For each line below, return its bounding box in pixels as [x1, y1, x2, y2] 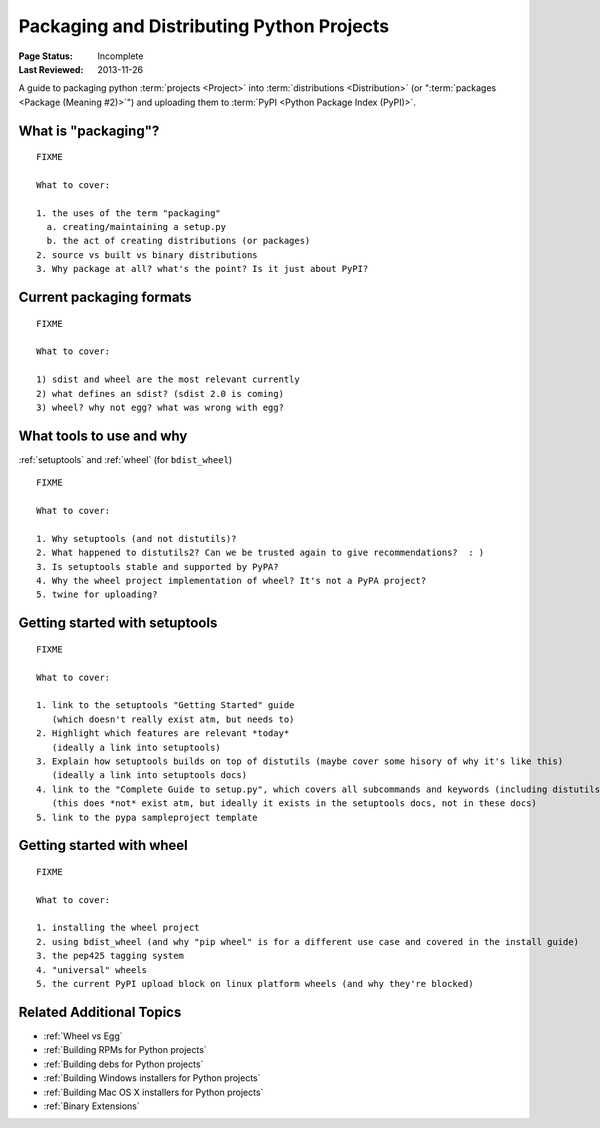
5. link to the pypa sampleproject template [36, 811, 259, 823]
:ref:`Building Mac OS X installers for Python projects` [43, 1086, 264, 1098]
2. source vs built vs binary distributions [36, 249, 259, 260]
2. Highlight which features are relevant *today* [36, 728, 290, 739]
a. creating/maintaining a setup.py [46, 221, 227, 233]
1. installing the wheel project [36, 922, 200, 934]
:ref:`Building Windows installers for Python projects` [43, 1072, 261, 1084]
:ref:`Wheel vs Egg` [43, 1030, 123, 1042]
